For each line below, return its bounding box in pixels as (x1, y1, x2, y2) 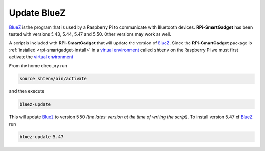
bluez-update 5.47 (19, 134, 64, 139)
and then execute (9, 88, 45, 94)
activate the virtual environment (9, 54, 74, 60)
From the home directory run (9, 63, 67, 68)
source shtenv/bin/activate (19, 76, 87, 82)
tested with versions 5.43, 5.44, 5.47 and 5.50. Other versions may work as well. (9, 31, 171, 37)
